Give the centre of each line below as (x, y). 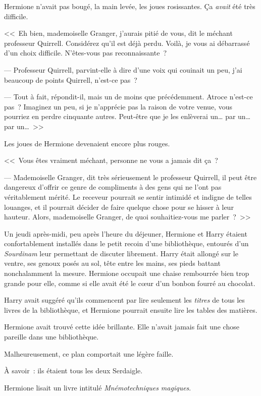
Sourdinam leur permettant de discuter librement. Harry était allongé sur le (121, 253)
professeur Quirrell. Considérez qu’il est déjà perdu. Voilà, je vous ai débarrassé (127, 43)
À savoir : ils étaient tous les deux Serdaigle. (73, 371)
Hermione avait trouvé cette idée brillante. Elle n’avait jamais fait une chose (122, 327)
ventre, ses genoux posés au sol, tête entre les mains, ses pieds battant (112, 263)
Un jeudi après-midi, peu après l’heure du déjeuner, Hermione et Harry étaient (126, 233)
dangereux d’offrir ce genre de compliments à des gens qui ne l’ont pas (113, 187)
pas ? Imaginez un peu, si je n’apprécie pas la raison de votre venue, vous (118, 106)
